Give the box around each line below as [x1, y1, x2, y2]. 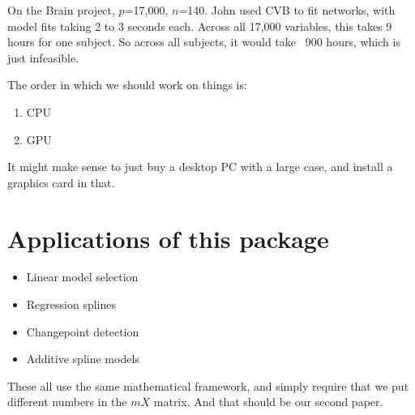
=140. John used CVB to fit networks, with [178, 2, 396, 18]
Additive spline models [26, 350, 139, 367]
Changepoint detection [26, 323, 139, 340]
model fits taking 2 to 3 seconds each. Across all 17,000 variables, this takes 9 [7, 17, 392, 34]
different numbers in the [7, 393, 127, 410]
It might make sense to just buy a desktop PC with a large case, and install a [7, 158, 393, 175]
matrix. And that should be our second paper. [153, 393, 383, 410]
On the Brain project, [7, 2, 115, 18]
